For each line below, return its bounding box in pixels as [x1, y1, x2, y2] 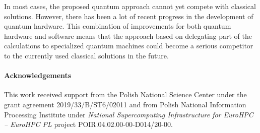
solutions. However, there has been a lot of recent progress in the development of [4, 11, 253, 21]
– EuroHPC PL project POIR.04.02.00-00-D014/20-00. [4, 119, 173, 129]
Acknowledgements [4, 70, 72, 81]
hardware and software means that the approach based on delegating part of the [4, 30, 252, 41]
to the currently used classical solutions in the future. [4, 50, 169, 60]
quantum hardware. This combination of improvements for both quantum [4, 21, 231, 31]
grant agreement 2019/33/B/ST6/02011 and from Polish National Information [4, 99, 246, 109]
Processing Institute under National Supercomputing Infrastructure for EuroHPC [4, 109, 253, 119]
